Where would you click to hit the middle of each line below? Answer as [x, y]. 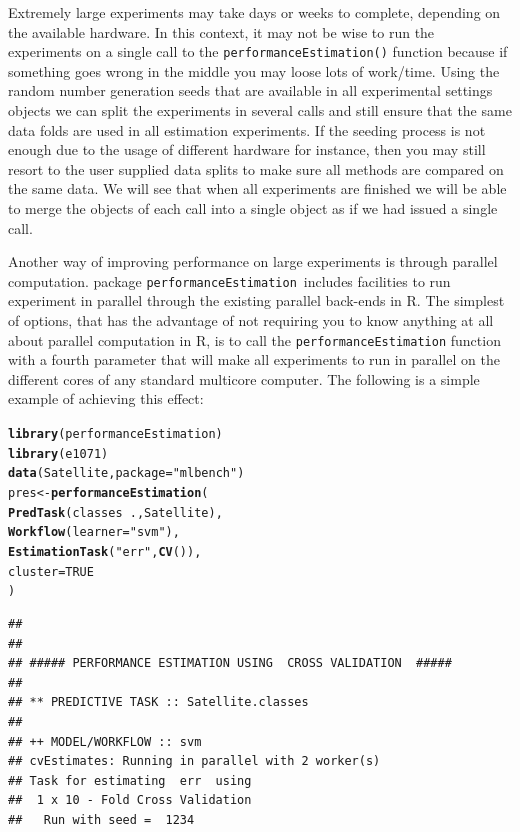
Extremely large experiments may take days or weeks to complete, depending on [254, 12]
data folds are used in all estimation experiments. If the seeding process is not [247, 129]
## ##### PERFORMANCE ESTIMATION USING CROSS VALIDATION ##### [230, 663]
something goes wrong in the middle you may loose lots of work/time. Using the [254, 70]
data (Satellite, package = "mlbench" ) [126, 473]
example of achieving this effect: [106, 398]
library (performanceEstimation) [115, 434]
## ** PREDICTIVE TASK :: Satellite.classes [158, 702]
